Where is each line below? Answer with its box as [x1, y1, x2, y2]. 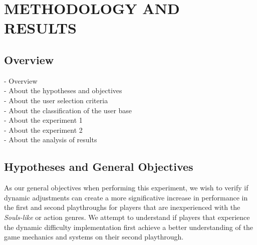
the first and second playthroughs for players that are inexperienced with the [4, 202, 240, 212]
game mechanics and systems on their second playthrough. [4, 231, 184, 242]
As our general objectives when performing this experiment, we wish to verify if [4, 182, 248, 193]
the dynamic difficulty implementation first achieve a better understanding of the [4, 221, 253, 232]
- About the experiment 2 [4, 124, 83, 135]
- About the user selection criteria [4, 95, 108, 105]
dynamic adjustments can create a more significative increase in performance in [4, 192, 248, 202]
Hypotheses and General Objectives [4, 159, 193, 174]
